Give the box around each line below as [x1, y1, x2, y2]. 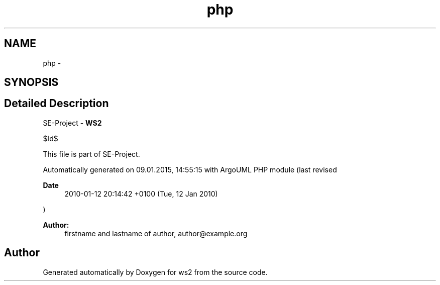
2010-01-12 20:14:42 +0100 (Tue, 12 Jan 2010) [64, 189, 218, 198]
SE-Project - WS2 [43, 118, 102, 127]
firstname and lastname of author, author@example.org [64, 229, 248, 238]
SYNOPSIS [4, 76, 59, 89]
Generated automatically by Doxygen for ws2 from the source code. [43, 267, 268, 276]
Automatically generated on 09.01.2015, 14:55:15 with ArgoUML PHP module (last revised [43, 165, 337, 174]
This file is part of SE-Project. [43, 149, 140, 158]
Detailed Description [4, 97, 109, 110]
